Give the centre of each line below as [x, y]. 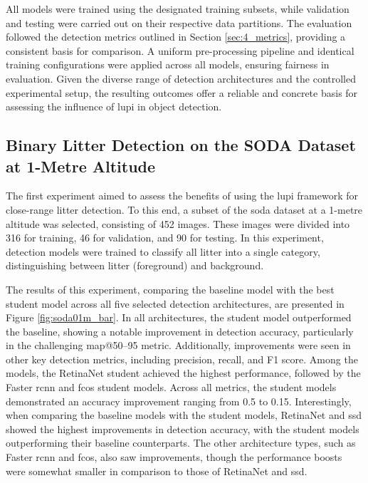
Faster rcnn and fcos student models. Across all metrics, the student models [171, 387]
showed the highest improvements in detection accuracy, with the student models [183, 429]
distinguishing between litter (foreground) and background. [135, 265]
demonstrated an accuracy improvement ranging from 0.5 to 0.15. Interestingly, [179, 401]
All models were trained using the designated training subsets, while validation [178, 9]
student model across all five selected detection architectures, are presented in [175, 303]
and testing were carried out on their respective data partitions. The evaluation [179, 22]
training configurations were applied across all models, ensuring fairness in [168, 64]
